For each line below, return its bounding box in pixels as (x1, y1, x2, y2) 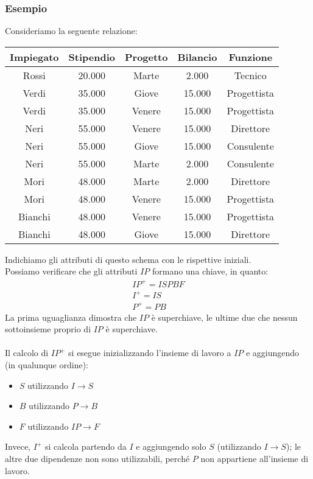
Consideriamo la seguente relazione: (5, 24, 138, 37)
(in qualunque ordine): (5, 358, 88, 371)
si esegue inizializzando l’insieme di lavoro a (68, 346, 231, 359)
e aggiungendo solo (136, 440, 206, 453)
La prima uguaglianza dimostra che (5, 310, 137, 323)
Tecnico (234, 68, 267, 82)
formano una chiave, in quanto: (152, 265, 269, 278)
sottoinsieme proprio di (5, 323, 91, 335)
